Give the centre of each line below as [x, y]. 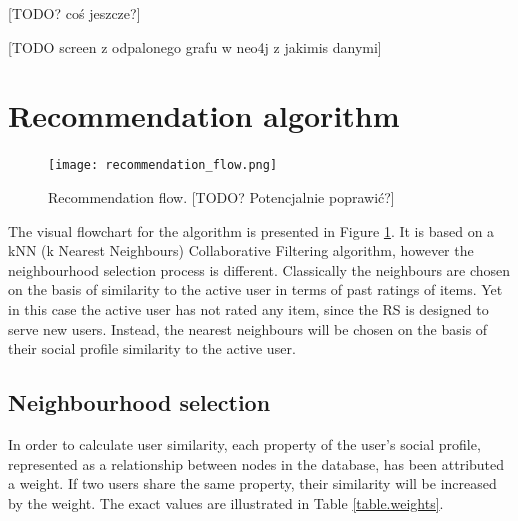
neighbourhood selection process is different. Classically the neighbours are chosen [259, 269]
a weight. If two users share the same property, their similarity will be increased [252, 483]
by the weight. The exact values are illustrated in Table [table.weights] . [226, 502]
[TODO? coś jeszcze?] [74, 13]
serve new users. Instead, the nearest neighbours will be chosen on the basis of [248, 328]
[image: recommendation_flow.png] [163, 165]
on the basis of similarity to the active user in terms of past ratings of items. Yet [255, 289]
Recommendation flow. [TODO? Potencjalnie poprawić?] [221, 196]
